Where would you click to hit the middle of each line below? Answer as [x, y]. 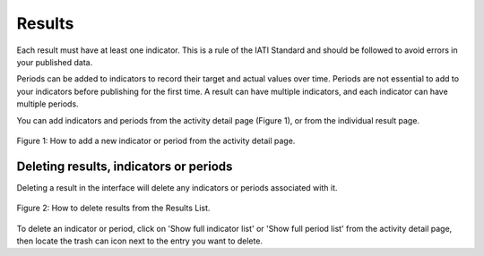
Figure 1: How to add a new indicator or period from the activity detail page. [156, 141]
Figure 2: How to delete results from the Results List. [113, 208]
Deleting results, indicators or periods [125, 166]
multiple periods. [48, 104]
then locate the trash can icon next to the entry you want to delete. [140, 241]
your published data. [55, 62]
